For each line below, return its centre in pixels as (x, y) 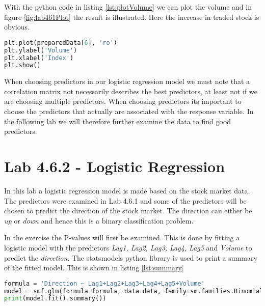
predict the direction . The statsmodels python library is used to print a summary (131, 257)
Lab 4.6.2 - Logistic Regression (115, 166)
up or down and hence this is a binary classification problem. (99, 220)
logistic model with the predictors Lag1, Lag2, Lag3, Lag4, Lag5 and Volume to (128, 247)
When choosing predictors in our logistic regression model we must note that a (127, 81)
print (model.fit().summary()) (55, 299)
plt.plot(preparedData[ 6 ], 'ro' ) (61, 43)
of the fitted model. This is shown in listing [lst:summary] (94, 268)
